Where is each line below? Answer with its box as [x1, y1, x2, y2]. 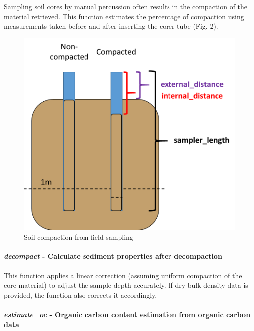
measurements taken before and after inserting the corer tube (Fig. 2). [4, 21, 218, 31]
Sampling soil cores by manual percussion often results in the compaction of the [4, 1, 248, 11]
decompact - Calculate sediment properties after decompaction [4, 251, 222, 261]
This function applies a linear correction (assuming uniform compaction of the [4, 270, 242, 280]
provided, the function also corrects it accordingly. [4, 289, 157, 300]
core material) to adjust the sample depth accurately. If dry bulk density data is [4, 280, 248, 290]
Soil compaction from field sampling [24, 232, 133, 242]
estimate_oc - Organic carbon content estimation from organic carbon [4, 309, 251, 319]
